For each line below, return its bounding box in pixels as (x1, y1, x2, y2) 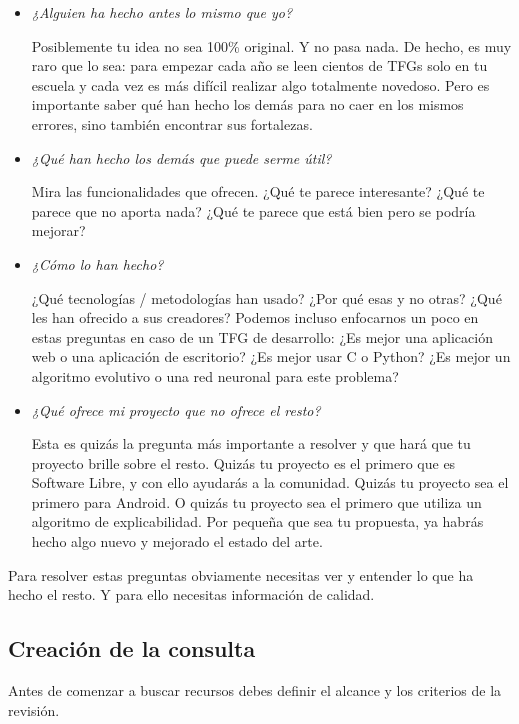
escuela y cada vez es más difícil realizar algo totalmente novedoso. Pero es (31, 74, 490, 95)
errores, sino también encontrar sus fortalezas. (31, 113, 313, 134)
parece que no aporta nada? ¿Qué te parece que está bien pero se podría (31, 200, 476, 221)
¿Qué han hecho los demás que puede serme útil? (31, 147, 332, 168)
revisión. (8, 699, 60, 720)
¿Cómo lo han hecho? (31, 253, 164, 274)
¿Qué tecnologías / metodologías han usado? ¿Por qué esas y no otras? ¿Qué (31, 287, 502, 308)
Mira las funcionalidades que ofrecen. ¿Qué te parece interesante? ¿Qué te (31, 181, 485, 202)
